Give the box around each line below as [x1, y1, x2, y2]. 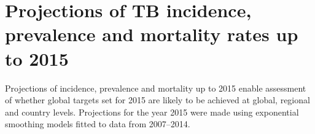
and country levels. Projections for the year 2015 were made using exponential [5, 105, 299, 118]
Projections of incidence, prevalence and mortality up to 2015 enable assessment [5, 81, 306, 94]
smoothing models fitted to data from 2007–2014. [5, 117, 190, 130]
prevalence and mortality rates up [5, 22, 298, 47]
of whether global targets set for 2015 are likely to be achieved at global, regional [5, 93, 310, 106]
